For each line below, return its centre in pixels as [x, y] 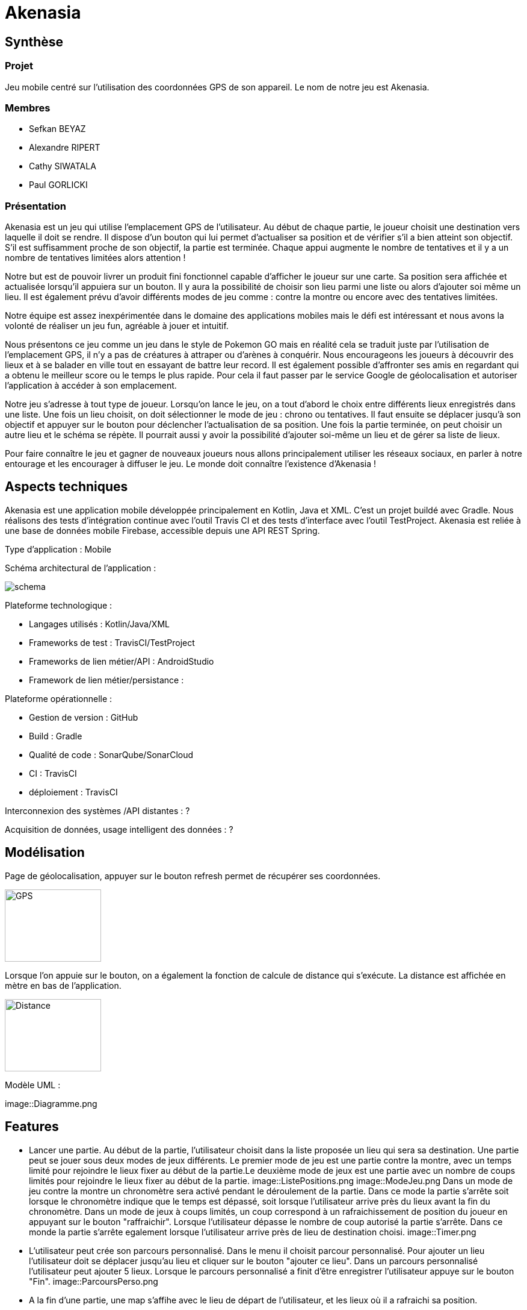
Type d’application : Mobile [58, 549]
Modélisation [45, 853]
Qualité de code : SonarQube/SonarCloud [111, 754]
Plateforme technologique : [59, 605]
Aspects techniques [66, 487]
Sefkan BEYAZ [57, 129]
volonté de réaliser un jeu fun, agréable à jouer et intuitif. [117, 326]
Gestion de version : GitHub [84, 717]
